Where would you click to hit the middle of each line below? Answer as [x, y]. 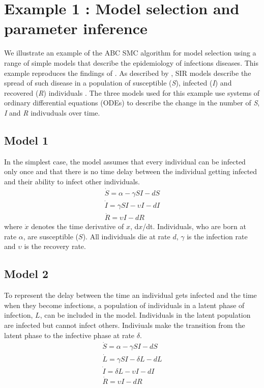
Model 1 [26, 140]
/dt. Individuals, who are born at [194, 226]
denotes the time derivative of [78, 226]
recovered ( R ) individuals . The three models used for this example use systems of [132, 92]
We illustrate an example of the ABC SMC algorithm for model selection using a [130, 53]
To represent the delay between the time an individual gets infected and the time [130, 295]
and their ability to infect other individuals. [72, 181]
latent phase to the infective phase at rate [69, 335]
